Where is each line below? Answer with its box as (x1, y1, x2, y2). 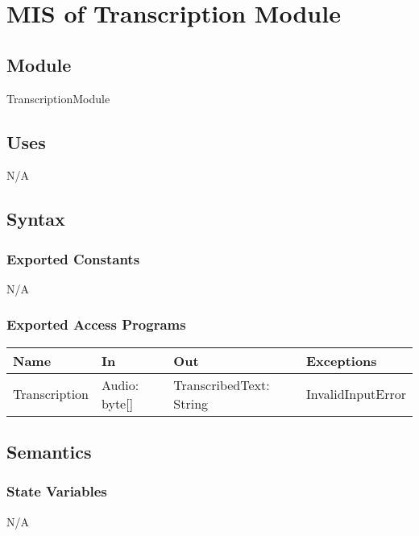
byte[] (101, 393, 134, 413)
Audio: (101, 375, 139, 394)
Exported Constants (6, 248, 140, 268)
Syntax (6, 206, 65, 231)
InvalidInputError (306, 384, 406, 404)
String (173, 393, 209, 413)
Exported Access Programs (6, 314, 186, 334)
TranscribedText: (173, 375, 270, 394)
